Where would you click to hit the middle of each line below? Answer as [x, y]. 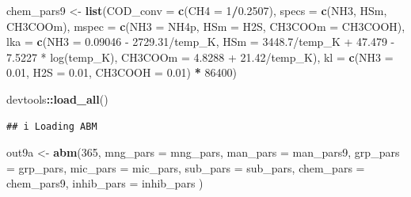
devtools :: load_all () [57, 98]
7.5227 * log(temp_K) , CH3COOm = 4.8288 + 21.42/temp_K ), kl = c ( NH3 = [200, 57]
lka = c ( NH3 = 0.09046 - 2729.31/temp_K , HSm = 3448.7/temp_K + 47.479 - [201, 42]
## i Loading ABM [52, 126]
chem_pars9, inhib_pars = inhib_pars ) [105, 183]
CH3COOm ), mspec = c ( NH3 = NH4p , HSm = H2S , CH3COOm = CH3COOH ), [206, 26]
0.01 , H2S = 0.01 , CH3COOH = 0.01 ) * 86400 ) [122, 72]
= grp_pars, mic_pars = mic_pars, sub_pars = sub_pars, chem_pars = [186, 167]
